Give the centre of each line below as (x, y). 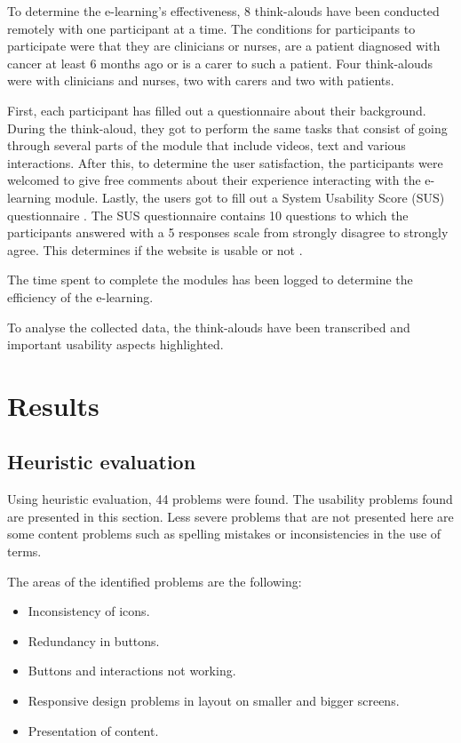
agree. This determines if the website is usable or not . (155, 249)
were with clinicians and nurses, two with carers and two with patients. (201, 80)
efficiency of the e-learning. (80, 296)
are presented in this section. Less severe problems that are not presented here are (230, 516)
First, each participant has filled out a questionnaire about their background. (217, 110)
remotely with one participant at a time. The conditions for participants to (211, 28)
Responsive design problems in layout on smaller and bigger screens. (214, 701)
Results (53, 405)
